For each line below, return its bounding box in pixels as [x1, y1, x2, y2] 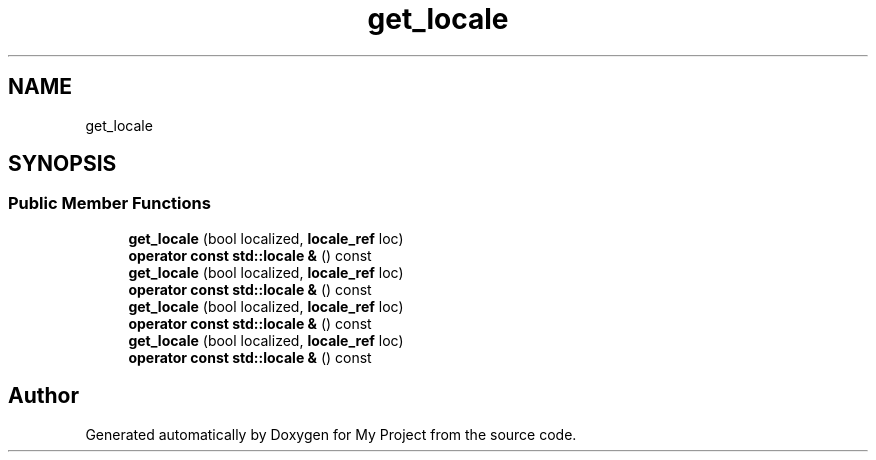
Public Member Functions [8, 193, 211, 214]
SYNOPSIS [8, 151, 117, 177]
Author [8, 383, 79, 409]
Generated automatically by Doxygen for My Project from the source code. [85, 425, 577, 443]
